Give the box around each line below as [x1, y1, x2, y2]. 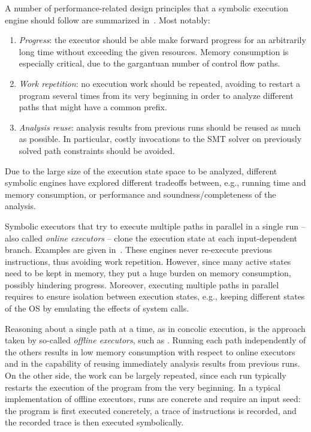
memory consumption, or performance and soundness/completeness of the [5, 188, 276, 200]
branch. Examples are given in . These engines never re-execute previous [5, 243, 272, 256]
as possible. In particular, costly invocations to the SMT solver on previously [19, 132, 302, 145]
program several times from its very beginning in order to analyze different [19, 89, 294, 101]
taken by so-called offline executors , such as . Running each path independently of [5, 334, 306, 346]
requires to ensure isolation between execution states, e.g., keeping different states [5, 290, 305, 303]
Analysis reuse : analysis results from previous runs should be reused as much [19, 120, 301, 133]
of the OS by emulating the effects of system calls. [5, 302, 189, 315]
